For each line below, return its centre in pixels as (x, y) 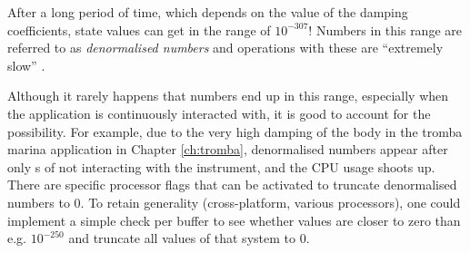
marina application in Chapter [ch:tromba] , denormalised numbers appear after (228, 149)
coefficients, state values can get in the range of (139, 29)
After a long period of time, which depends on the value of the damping (208, 12)
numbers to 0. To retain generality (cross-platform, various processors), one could (234, 202)
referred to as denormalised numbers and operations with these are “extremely (225, 48)
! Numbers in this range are (385, 29)
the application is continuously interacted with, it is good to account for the (219, 113)
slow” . (26, 65)
